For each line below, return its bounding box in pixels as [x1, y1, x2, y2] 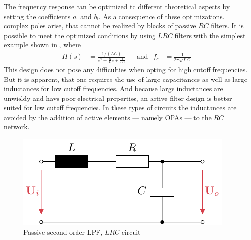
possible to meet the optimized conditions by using [4, 30, 156, 40]
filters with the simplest [174, 30, 246, 40]
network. [4, 121, 30, 132]
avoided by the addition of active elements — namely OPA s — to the [4, 112, 212, 122]
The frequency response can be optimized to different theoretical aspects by [4, 1, 230, 11]
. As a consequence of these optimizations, [98, 11, 225, 21]
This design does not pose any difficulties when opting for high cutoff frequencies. [4, 64, 248, 74]
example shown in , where [4, 40, 81, 50]
